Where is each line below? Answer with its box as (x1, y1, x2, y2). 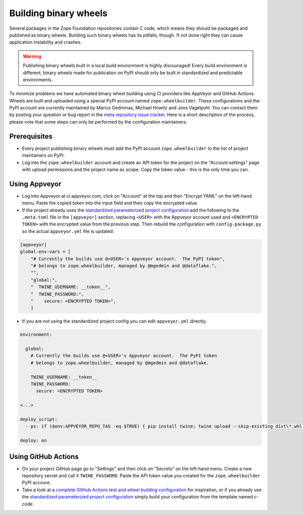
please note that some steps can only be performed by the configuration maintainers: (9, 119, 187, 125)
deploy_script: (20, 416, 58, 422)
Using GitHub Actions (9, 452, 79, 461)
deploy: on (20, 438, 47, 443)
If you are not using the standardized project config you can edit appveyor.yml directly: (22, 318, 207, 324)
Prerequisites (9, 132, 53, 141)
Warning (23, 53, 41, 59)
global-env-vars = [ (20, 249, 71, 255)
